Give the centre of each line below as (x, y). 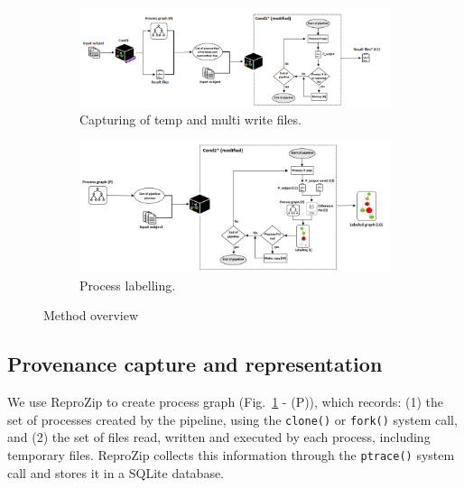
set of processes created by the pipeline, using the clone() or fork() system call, (232, 419)
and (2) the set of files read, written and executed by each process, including (219, 437)
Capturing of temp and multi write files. (190, 120)
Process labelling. (128, 285)
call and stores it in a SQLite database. (116, 472)
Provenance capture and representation (195, 364)
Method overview (91, 315)
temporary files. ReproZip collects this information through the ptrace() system (231, 454)
